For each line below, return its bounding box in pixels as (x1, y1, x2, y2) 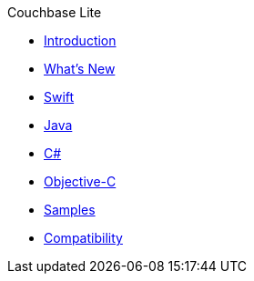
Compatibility (44, 230, 123, 246)
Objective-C (44, 174, 117, 189)
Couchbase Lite (7, 5, 102, 20)
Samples (44, 202, 96, 217)
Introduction (44, 33, 117, 48)
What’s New (44, 61, 116, 76)
